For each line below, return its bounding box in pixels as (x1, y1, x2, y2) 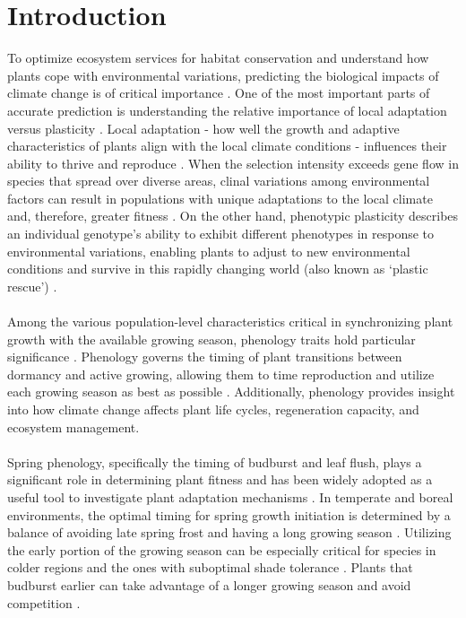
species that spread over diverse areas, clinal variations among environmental (7, 171, 430, 190)
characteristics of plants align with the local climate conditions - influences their (7, 136, 447, 155)
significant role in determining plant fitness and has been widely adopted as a (7, 470, 433, 489)
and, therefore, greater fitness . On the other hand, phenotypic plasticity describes (7, 206, 459, 225)
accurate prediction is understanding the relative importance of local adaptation (7, 100, 447, 119)
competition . (7, 593, 81, 612)
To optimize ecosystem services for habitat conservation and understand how (7, 48, 429, 67)
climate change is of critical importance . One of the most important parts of (7, 83, 430, 102)
